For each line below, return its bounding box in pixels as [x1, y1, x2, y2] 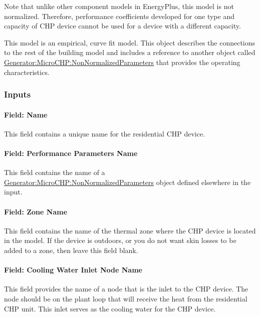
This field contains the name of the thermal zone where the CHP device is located [4, 225, 256, 235]
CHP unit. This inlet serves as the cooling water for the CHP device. [4, 303, 216, 313]
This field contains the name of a [4, 167, 105, 177]
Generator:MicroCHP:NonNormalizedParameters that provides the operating [4, 56, 240, 67]
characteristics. [4, 66, 50, 77]
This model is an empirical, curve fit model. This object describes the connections [4, 37, 255, 47]
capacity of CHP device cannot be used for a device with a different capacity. [4, 20, 241, 31]
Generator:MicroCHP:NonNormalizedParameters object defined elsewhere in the [4, 176, 251, 187]
